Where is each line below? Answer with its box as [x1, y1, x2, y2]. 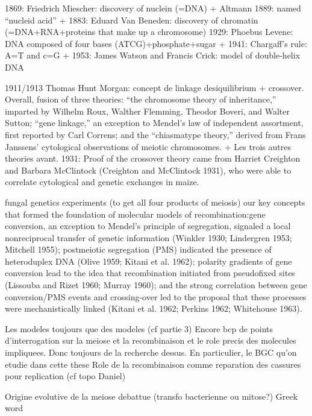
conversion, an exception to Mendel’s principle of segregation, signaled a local [5, 219, 291, 232]
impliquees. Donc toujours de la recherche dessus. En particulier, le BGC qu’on [5, 346, 297, 359]
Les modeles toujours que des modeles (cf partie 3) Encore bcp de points [5, 322, 273, 335]
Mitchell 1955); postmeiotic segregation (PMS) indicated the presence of [5, 243, 272, 256]
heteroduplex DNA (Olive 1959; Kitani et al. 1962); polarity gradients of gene [5, 254, 292, 267]
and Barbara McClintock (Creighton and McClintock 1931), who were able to [5, 163, 292, 176]
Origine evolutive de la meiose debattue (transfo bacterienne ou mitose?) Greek [5, 389, 298, 402]
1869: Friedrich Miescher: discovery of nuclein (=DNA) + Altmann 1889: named [5, 2, 301, 14]
